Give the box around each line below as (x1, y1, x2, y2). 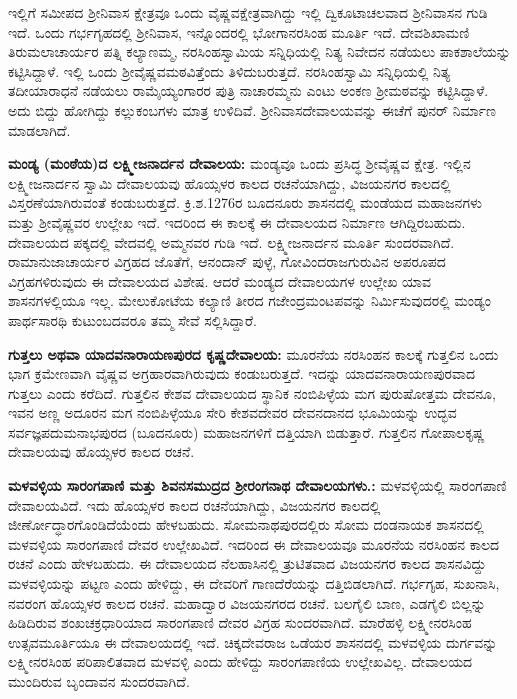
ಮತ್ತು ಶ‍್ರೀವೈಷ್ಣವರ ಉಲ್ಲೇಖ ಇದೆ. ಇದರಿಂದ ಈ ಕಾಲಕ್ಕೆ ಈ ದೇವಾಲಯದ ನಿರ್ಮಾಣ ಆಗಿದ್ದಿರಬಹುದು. (8, 211, 466, 232)
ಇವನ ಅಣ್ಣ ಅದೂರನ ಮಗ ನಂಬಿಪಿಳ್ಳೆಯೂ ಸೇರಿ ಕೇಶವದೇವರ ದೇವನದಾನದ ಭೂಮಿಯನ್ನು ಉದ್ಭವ (8, 402, 457, 423)
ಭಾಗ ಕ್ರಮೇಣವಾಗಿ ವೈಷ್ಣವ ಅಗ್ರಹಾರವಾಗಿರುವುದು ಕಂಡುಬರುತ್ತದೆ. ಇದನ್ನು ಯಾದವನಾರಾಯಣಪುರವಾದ (8, 363, 475, 384)
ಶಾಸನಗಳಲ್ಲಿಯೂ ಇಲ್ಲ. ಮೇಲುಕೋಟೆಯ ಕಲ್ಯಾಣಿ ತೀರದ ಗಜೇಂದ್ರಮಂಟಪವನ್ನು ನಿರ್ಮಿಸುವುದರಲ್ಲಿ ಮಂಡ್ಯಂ (8, 290, 491, 311)
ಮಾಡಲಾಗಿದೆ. (8, 119, 71, 140)
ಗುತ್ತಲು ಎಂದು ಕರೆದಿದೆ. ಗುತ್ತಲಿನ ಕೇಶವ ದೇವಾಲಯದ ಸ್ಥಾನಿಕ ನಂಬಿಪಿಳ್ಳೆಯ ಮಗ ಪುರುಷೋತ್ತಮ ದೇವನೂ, (8, 382, 496, 403)
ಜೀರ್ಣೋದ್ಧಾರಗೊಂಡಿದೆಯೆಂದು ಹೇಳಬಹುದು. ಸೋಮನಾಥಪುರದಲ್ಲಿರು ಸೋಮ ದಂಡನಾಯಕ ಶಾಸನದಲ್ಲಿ (8, 514, 484, 535)
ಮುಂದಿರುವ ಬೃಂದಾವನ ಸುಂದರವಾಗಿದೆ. (8, 671, 190, 691)
